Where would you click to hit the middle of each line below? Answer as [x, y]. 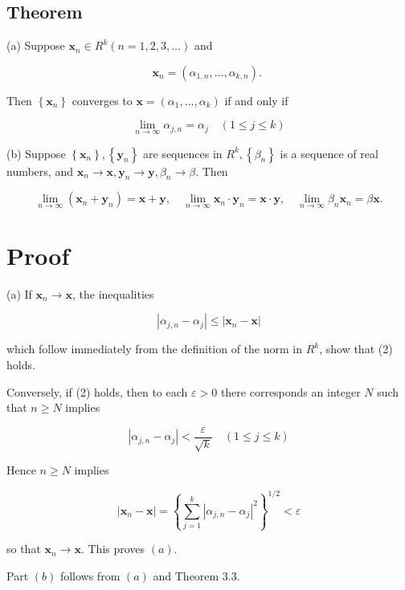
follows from [90, 576]
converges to [102, 100]
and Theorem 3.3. [196, 576]
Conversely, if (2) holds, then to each [97, 391]
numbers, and [40, 171]
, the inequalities [113, 293]
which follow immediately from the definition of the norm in [154, 349]
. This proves [113, 549]
